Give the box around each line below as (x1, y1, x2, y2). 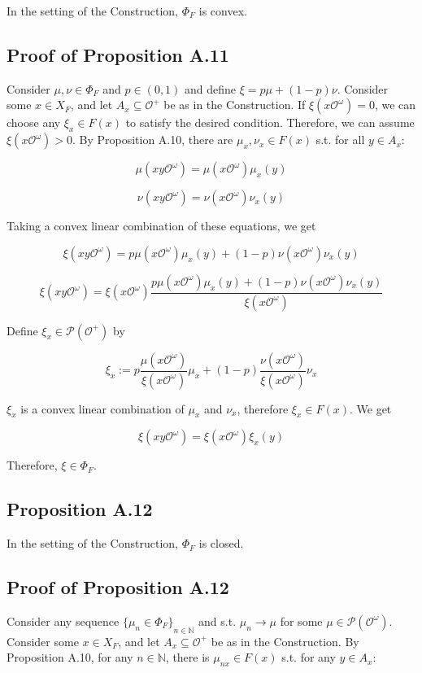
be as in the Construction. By (211, 632, 359, 649)
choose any (7, 114, 61, 131)
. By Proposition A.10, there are (72, 131, 233, 148)
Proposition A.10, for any (7, 649, 133, 666)
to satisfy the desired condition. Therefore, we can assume (125, 114, 415, 131)
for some (280, 612, 323, 629)
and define (185, 80, 237, 97)
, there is (165, 649, 210, 666)
